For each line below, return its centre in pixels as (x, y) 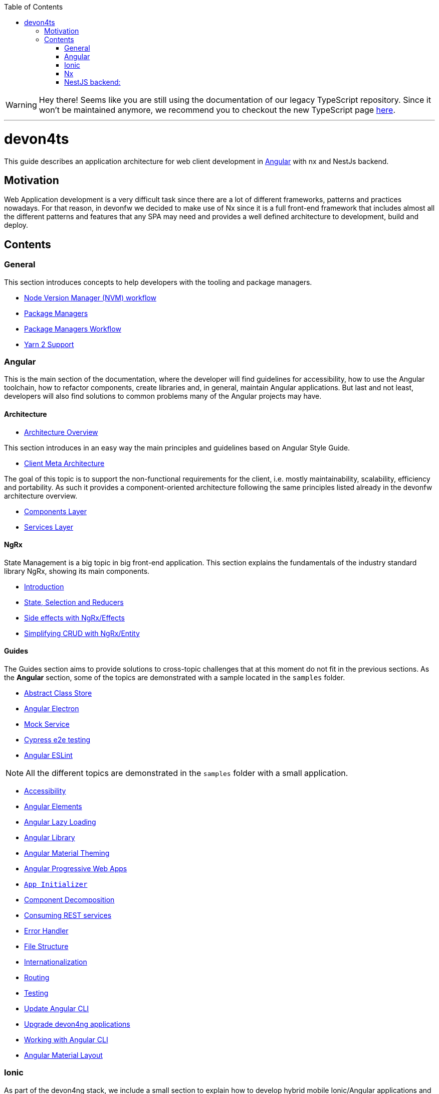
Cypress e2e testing (57, 739)
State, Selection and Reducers (74, 602)
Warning (21, 105)
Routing (37, 977)
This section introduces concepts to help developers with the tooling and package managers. (158, 282)
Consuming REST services (68, 915)
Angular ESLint (48, 755)
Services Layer (49, 527)
